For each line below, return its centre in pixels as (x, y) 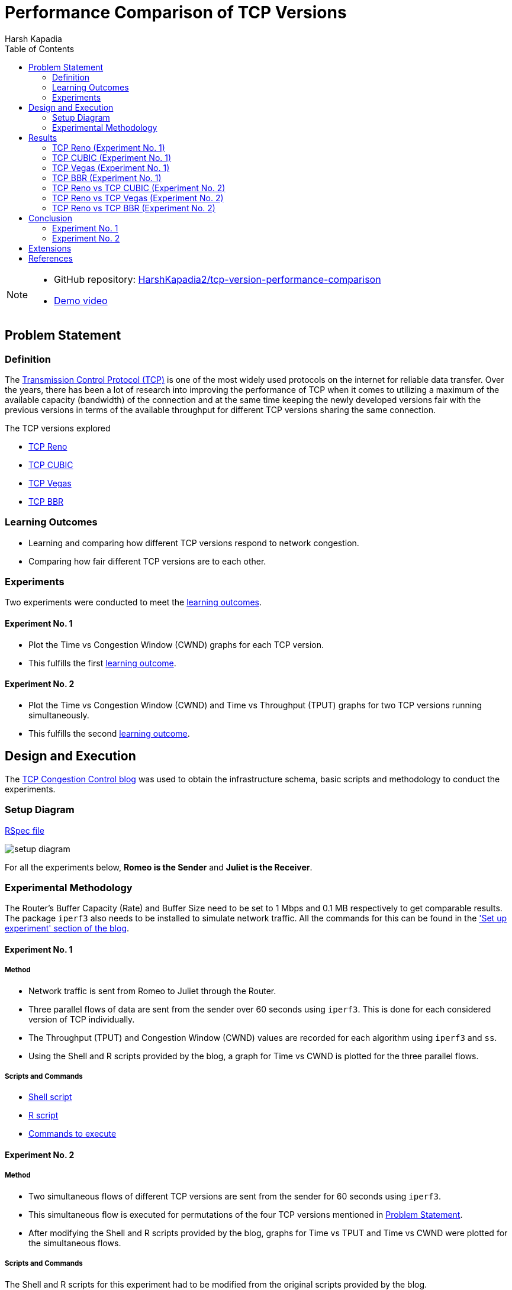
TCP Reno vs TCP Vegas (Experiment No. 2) (138, 198)
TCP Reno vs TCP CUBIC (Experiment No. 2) (139, 188)
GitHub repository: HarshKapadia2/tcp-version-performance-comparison (218, 279)
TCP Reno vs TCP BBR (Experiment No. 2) (134, 208)
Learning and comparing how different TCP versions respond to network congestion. (194, 543)
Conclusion (51, 218)
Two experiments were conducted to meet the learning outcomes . (133, 602)
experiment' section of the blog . (67, 928)
